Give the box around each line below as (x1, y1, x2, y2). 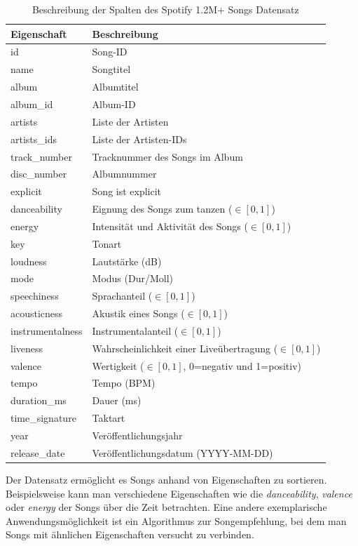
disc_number (11, 166, 67, 181)
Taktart (92, 411, 125, 425)
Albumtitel (92, 79, 139, 94)
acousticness (11, 306, 63, 321)
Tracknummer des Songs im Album (92, 149, 243, 164)
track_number (11, 149, 72, 164)
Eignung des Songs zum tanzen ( (92, 201, 233, 216)
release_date (11, 445, 65, 460)
